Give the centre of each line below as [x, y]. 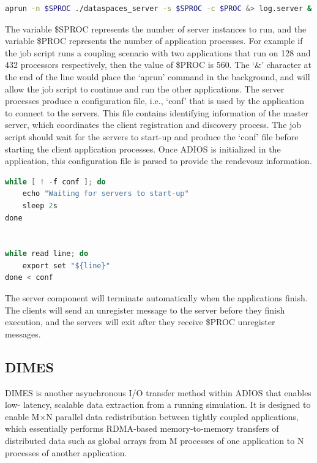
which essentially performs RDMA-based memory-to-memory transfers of [142, 428]
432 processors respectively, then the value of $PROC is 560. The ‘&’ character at [158, 65]
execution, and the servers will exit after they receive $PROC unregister [140, 322]
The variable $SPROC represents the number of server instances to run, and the [156, 28]
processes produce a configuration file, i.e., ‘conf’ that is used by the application [155, 101]
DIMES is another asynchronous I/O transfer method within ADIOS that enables [158, 392]
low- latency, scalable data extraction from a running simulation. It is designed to [158, 405]
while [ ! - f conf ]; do [55, 182]
